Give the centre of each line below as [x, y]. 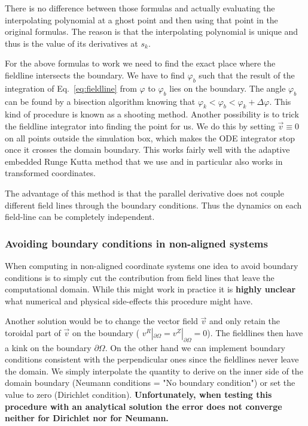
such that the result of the [247, 75]
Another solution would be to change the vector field [101, 321]
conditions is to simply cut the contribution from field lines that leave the [140, 277]
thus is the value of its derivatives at [71, 43]
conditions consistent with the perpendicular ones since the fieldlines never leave [152, 359]
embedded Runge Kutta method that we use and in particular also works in [144, 161]
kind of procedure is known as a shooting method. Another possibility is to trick [152, 114]
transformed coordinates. [50, 173]
